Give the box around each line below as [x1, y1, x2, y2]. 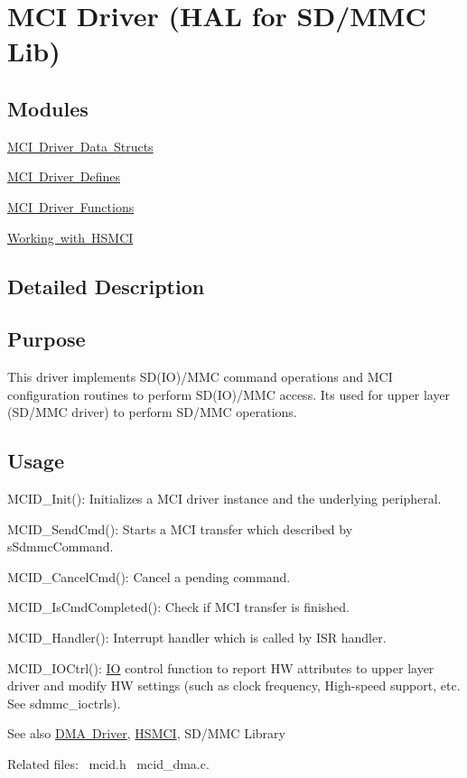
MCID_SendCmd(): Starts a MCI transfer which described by [7, 519, 353, 538]
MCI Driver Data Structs [7, 136, 154, 155]
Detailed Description [7, 272, 205, 300]
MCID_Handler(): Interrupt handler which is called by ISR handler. [7, 628, 387, 647]
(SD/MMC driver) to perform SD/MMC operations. [7, 403, 297, 421]
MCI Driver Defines [7, 167, 120, 186]
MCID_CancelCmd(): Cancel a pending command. [7, 567, 291, 586]
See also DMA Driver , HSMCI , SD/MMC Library [7, 724, 285, 743]
